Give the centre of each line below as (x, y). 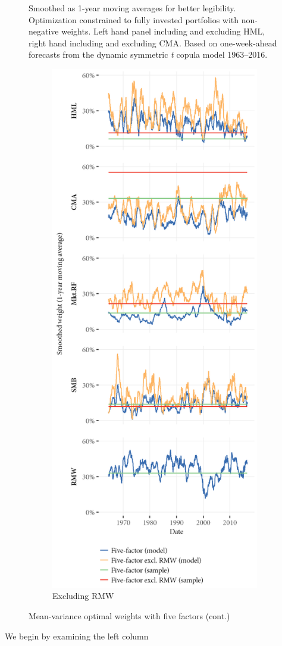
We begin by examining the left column (77, 636)
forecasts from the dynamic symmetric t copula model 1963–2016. (148, 54)
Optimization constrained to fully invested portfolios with (134, 19)
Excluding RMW (83, 596)
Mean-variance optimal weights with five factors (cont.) (129, 616)
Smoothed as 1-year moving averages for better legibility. (132, 8)
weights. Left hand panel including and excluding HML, (163, 31)
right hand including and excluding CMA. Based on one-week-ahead (153, 43)
